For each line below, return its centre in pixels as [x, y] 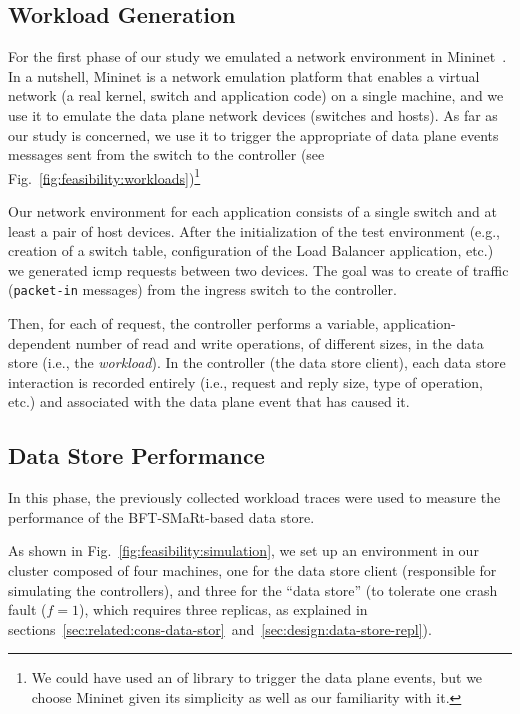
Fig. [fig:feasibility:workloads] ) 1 [104, 176]
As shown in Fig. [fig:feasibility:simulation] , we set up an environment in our [243, 550]
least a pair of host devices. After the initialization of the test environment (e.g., [254, 230]
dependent [40, 342]
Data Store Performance [136, 455]
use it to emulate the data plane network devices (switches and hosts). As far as [253, 114]
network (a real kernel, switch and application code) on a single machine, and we [256, 95]
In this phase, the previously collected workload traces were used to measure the [254, 497]
